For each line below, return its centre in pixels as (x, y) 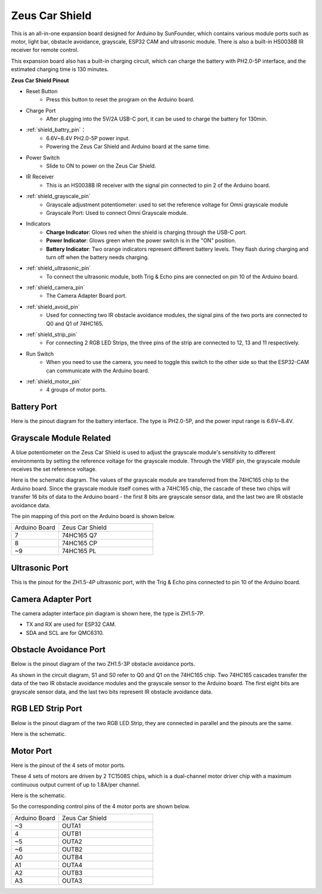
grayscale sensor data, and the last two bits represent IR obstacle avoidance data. (112, 692)
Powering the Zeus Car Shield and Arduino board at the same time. (128, 147)
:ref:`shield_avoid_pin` (53, 307)
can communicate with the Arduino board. (98, 371)
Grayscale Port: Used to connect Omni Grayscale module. (117, 212)
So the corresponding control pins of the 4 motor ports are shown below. (100, 806)
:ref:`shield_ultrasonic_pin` (58, 268)
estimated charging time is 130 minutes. (60, 69)
